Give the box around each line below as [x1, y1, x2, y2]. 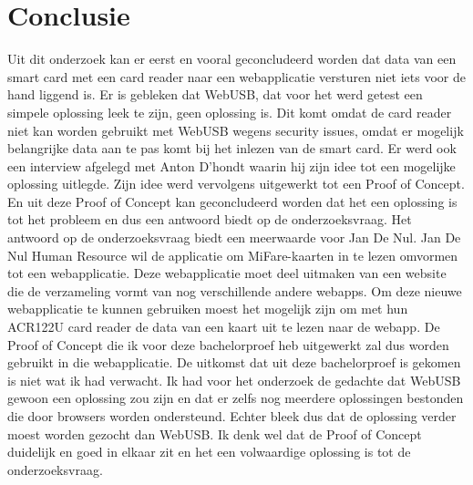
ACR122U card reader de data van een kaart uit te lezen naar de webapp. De [7, 317, 440, 336]
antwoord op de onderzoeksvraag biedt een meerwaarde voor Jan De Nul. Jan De [7, 228, 461, 247]
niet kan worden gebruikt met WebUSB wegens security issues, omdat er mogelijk [7, 120, 464, 139]
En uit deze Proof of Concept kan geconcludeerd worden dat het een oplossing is [7, 191, 458, 211]
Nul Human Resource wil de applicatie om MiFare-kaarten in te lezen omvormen [7, 245, 458, 264]
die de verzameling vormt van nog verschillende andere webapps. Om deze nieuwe [7, 281, 462, 300]
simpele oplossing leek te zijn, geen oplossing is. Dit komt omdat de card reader [7, 102, 452, 121]
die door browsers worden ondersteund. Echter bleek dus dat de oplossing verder [7, 407, 457, 425]
